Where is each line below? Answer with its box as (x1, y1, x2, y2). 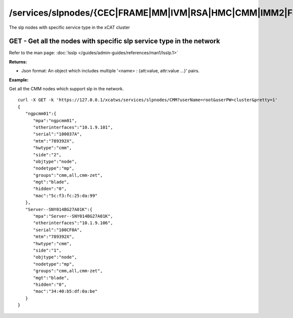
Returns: (9, 59, 27, 64)
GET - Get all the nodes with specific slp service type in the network (9, 37, 220, 45)
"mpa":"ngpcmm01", (33, 118, 77, 123)
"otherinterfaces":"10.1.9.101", (33, 125, 113, 130)
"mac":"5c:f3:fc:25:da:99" (33, 193, 98, 198)
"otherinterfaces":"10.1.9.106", (33, 220, 113, 226)
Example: (9, 77, 29, 83)
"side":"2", (33, 152, 62, 157)
